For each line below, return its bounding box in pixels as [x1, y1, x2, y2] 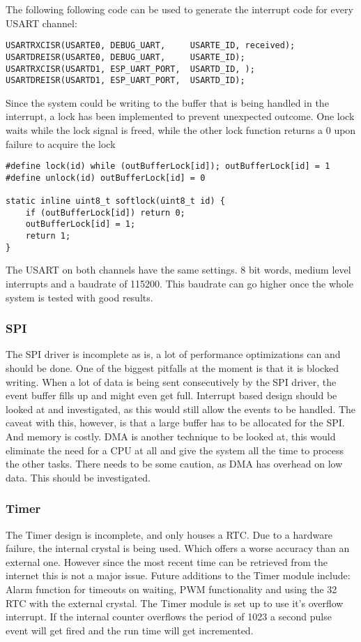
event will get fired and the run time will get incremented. [6, 622, 254, 637]
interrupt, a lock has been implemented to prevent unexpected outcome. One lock [6, 109, 355, 124]
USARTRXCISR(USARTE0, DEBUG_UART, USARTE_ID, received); [6, 40, 295, 51]
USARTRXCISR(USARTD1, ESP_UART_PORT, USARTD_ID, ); [6, 64, 255, 74]
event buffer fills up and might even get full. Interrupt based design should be [6, 388, 337, 403]
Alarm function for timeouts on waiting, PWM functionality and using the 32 [6, 581, 337, 596]
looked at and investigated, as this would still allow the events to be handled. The [6, 401, 356, 416]
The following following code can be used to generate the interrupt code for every [6, 2, 353, 16]
